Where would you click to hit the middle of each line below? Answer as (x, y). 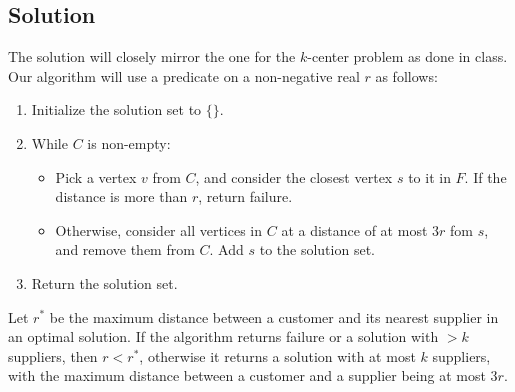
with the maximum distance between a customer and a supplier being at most (247, 375)
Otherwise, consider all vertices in (159, 229)
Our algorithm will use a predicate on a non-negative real (184, 75)
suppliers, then (53, 355)
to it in (429, 176)
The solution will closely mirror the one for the (152, 56)
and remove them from (125, 249)
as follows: (406, 75)
